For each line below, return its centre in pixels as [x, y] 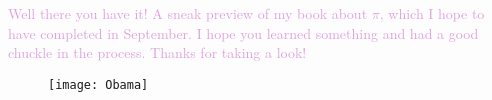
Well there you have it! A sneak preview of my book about [188, 13]
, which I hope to [432, 13]
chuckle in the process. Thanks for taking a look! [157, 52]
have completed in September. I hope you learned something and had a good [243, 32]
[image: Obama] [98, 84]
